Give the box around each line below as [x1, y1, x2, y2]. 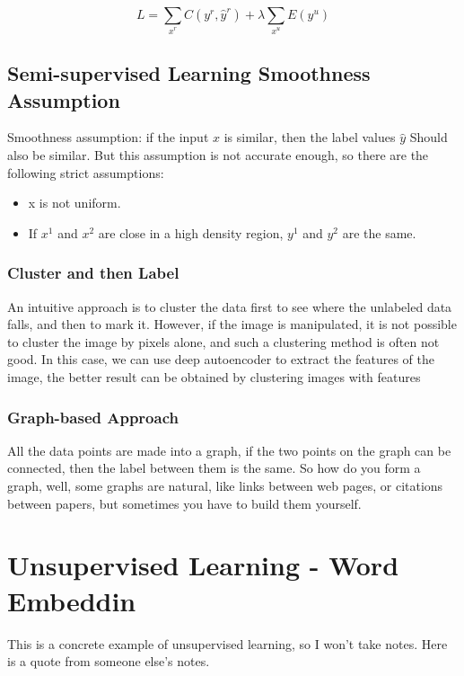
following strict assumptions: [7, 163, 164, 182]
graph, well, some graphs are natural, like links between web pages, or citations [7, 476, 443, 495]
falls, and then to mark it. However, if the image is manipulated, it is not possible [7, 315, 457, 334]
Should [409, 128, 448, 147]
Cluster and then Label [7, 262, 179, 284]
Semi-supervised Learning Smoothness [7, 59, 371, 87]
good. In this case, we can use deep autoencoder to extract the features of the [7, 350, 434, 369]
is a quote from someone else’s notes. [7, 652, 210, 671]
